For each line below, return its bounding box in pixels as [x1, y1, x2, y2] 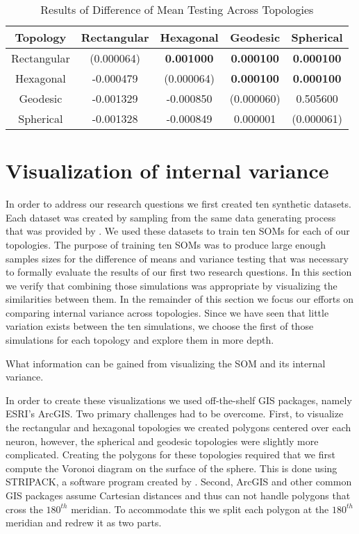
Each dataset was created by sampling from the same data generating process [6, 210, 336, 224]
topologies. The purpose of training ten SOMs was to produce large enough [6, 237, 326, 251]
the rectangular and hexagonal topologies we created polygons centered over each [6, 420, 351, 435]
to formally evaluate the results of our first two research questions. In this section [6, 265, 352, 279]
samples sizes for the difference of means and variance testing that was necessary [6, 251, 349, 265]
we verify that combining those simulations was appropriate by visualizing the [6, 278, 337, 292]
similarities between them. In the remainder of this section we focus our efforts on [6, 292, 354, 306]
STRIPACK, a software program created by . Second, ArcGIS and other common [6, 474, 352, 489]
